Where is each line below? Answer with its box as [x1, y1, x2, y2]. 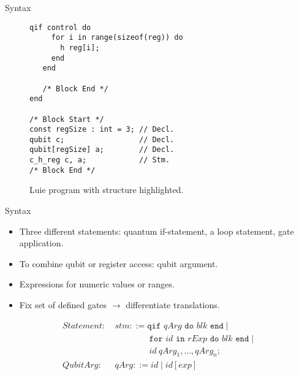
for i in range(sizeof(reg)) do [51, 33, 183, 42]
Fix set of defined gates [19, 298, 107, 311]
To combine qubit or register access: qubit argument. [19, 257, 218, 270]
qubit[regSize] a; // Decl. [29, 145, 175, 154]
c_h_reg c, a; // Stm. [29, 156, 170, 165]
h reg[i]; [60, 43, 100, 52]
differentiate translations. [126, 298, 220, 311]
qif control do [29, 23, 91, 32]
